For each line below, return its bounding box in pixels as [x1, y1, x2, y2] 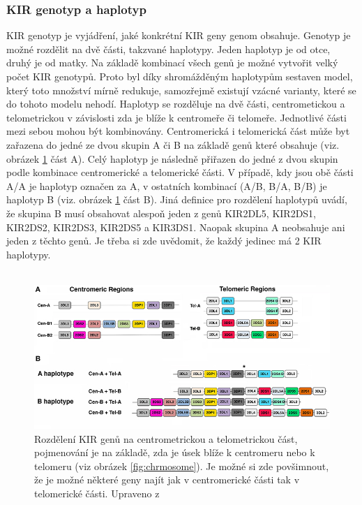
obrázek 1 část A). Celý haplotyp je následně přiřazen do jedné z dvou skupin [6, 151, 338, 166]
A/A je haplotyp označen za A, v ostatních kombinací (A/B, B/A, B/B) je [6, 178, 327, 193]
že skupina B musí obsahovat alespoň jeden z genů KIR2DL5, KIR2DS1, [6, 205, 317, 220]
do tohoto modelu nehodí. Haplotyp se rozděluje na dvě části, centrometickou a [6, 96, 345, 111]
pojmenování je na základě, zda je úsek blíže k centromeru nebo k [34, 445, 315, 460]
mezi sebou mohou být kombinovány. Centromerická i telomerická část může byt [6, 124, 350, 138]
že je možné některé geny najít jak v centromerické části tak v [34, 472, 300, 487]
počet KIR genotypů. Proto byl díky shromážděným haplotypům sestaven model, [6, 69, 353, 83]
